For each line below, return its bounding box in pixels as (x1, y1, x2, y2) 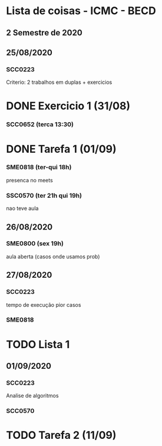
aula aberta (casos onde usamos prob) (6, 252, 100, 260)
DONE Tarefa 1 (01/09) (6, 142, 117, 156)
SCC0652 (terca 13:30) (6, 120, 74, 129)
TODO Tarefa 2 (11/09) (6, 429, 117, 442)
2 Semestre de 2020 (6, 28, 82, 38)
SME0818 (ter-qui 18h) (6, 163, 72, 172)
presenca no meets (6, 176, 53, 183)
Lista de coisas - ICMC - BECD (6, 4, 156, 18)
